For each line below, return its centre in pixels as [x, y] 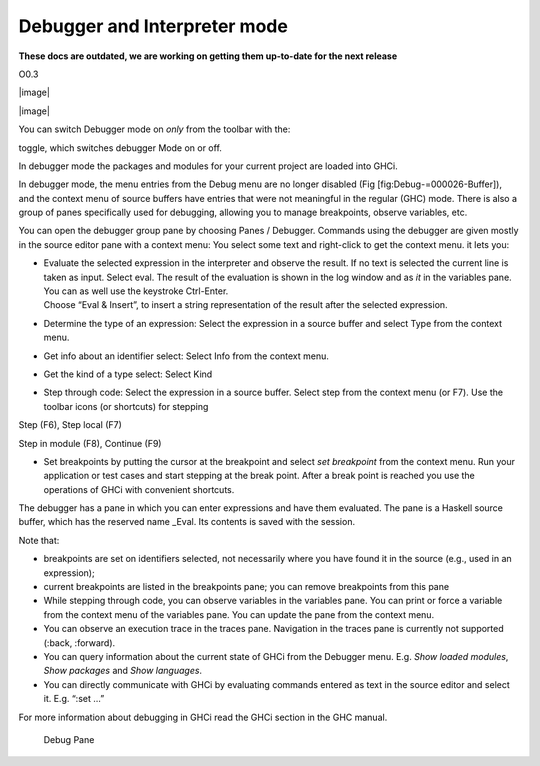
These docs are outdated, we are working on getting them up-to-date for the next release [208, 56]
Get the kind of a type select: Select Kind [128, 374]
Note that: [39, 540]
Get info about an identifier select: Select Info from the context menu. [186, 356]
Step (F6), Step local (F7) [70, 425]
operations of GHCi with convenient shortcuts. [139, 489]
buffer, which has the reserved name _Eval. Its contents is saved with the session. [186, 522]
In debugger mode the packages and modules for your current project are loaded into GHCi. [208, 166]
